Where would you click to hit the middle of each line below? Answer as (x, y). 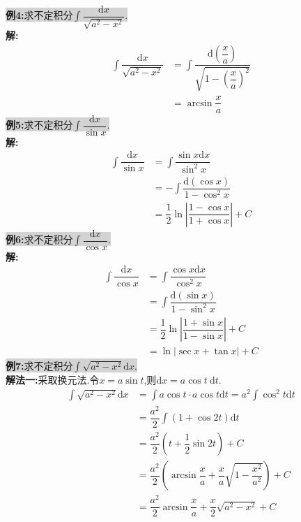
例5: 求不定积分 (39, 125)
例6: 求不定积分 (39, 239)
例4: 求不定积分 (39, 15)
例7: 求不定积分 (39, 366)
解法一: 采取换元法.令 (53, 380)
